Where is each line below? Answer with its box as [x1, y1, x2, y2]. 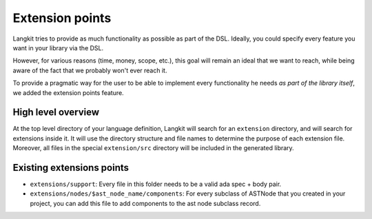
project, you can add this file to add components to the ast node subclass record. [30, 199, 261, 207]
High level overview [12, 107, 100, 118]
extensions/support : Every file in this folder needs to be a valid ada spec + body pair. [30, 180, 282, 189]
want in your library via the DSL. [12, 43, 104, 52]
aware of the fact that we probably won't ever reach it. [12, 66, 167, 74]
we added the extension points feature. [12, 88, 124, 96]
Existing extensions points [12, 162, 130, 174]
